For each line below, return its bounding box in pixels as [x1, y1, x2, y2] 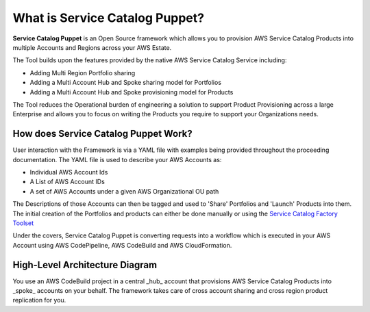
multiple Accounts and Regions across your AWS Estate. [12, 43, 172, 51]
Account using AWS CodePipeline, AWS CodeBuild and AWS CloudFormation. [12, 241, 232, 249]
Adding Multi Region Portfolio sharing [29, 68, 136, 77]
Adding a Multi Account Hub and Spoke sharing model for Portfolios [29, 79, 222, 87]
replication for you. [12, 296, 66, 304]
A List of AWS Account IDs [29, 178, 106, 186]
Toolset [12, 219, 34, 227]
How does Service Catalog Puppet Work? [12, 128, 193, 140]
